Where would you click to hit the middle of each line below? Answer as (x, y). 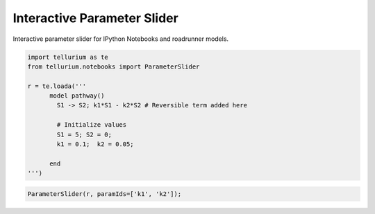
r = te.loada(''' (57, 86)
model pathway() (77, 96)
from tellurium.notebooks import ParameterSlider (114, 66)
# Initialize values (92, 125)
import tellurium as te (68, 57)
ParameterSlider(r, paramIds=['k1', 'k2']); (105, 194)
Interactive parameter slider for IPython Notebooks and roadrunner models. (121, 39)
